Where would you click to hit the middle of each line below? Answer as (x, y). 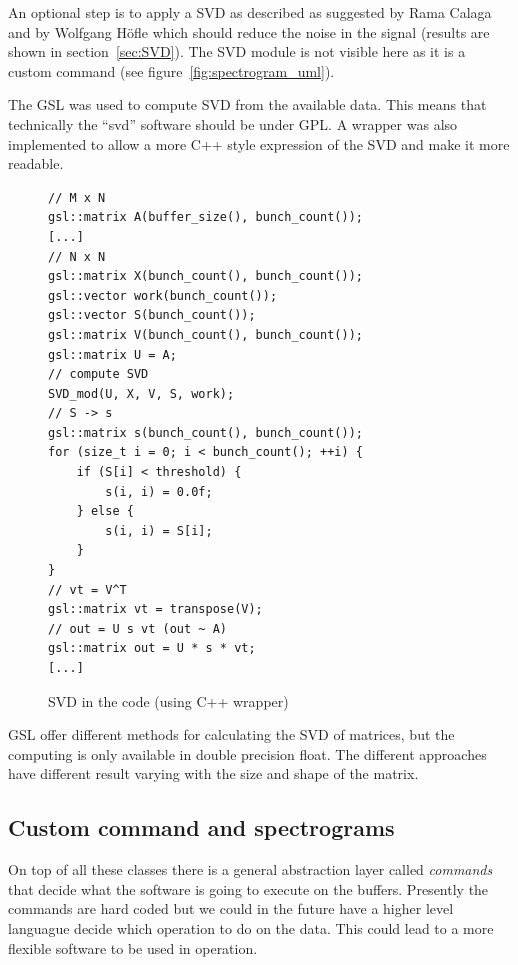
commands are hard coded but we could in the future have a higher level (231, 908)
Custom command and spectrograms (201, 827)
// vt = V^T (87, 589)
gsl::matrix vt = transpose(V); (155, 609)
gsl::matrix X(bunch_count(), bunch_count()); (205, 276)
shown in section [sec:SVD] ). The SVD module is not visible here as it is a (237, 51)
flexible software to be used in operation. (133, 947)
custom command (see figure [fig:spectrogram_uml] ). (171, 70)
